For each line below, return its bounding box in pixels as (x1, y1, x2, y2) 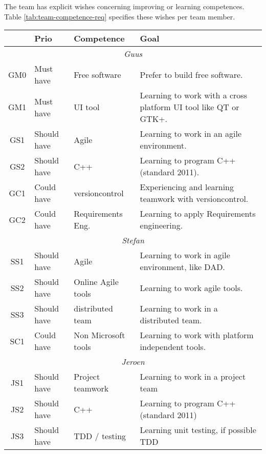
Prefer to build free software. (140, 68, 243, 80)
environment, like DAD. (140, 261, 225, 273)
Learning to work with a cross (140, 89, 247, 101)
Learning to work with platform (140, 329, 254, 341)
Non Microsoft (74, 329, 125, 341)
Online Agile (74, 276, 119, 288)
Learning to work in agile (140, 249, 230, 261)
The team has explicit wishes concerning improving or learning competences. (4, 1, 245, 11)
